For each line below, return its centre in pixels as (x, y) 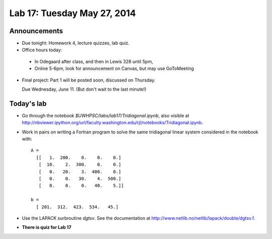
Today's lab (28, 103)
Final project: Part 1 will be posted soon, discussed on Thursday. (89, 80)
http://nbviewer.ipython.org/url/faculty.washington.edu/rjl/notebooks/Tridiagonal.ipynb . (113, 123)
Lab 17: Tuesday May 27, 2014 (73, 13)
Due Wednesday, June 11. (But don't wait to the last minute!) (84, 89)
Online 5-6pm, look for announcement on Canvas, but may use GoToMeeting (114, 68)
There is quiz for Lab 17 (47, 227)
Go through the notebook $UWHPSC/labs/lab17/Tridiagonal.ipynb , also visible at (106, 115)
